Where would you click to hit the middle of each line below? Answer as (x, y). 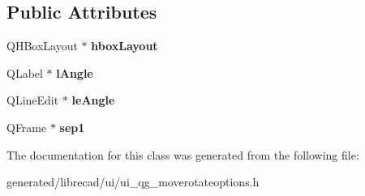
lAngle (75, 72)
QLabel (25, 72)
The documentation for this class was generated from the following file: (183, 154)
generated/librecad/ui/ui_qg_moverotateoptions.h (133, 182)
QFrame (27, 127)
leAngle (93, 100)
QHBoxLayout (42, 46)
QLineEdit (33, 100)
